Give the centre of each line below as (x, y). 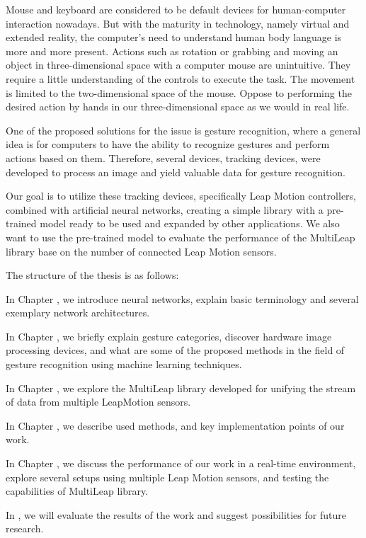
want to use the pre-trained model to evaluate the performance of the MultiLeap (181, 237)
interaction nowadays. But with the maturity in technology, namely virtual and (178, 23)
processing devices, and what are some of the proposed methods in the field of (175, 350)
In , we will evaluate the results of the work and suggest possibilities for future (176, 514)
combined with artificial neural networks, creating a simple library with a (165, 209)
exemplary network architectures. (78, 313)
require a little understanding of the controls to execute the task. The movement (181, 78)
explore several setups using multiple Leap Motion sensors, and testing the (167, 477)
